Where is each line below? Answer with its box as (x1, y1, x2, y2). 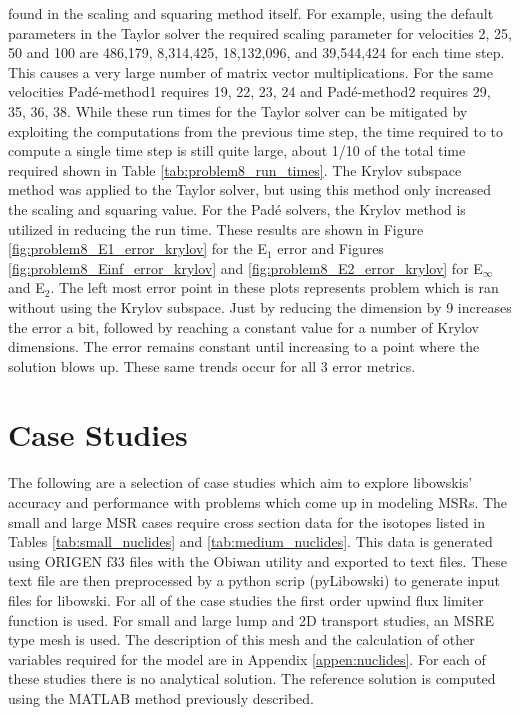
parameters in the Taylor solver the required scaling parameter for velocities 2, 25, (8, 22, 512, 43)
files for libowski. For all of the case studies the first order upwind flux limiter (8, 589, 484, 610)
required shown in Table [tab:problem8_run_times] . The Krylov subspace (8, 159, 462, 180)
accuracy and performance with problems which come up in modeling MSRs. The (8, 492, 508, 512)
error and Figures (277, 238, 384, 259)
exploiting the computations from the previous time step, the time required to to (8, 120, 504, 141)
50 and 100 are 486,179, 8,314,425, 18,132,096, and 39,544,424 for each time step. (8, 42, 505, 63)
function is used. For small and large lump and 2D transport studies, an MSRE (8, 609, 495, 630)
